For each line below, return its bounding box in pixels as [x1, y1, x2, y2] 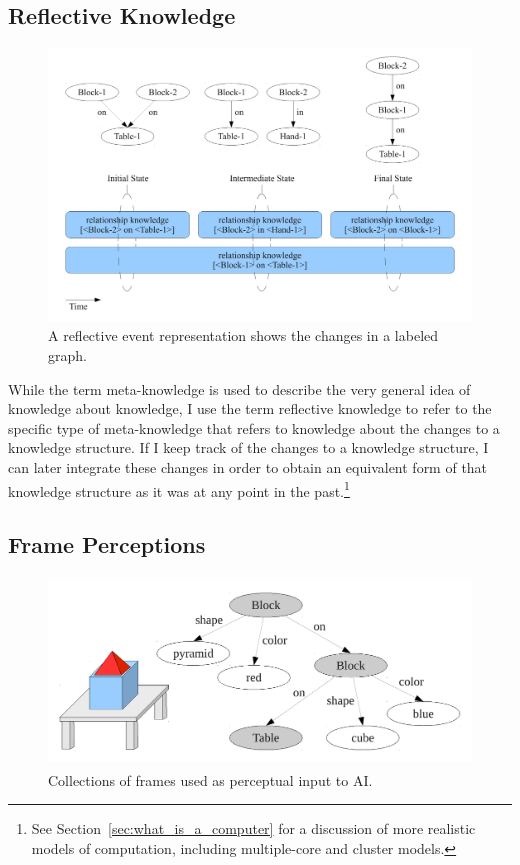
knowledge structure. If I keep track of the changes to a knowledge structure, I [8, 437, 489, 458]
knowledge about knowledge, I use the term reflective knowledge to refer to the [8, 398, 492, 419]
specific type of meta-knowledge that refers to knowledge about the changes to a [8, 417, 500, 438]
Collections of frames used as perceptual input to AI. [48, 769, 373, 790]
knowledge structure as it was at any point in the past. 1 [8, 477, 350, 501]
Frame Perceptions [8, 529, 206, 560]
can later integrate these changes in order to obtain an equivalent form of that [8, 457, 488, 478]
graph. [48, 345, 87, 366]
